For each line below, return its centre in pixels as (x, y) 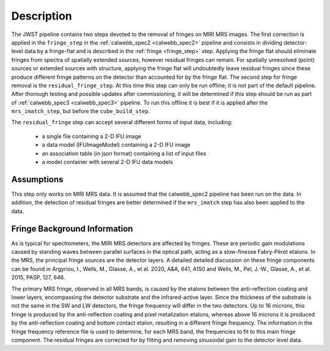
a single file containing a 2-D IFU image (92, 136)
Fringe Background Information (72, 228)
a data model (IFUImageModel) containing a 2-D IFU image (116, 145)
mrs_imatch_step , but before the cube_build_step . (81, 111)
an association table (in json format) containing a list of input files (124, 153)
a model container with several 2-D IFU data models (108, 162)
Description (42, 16)
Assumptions (37, 179)
